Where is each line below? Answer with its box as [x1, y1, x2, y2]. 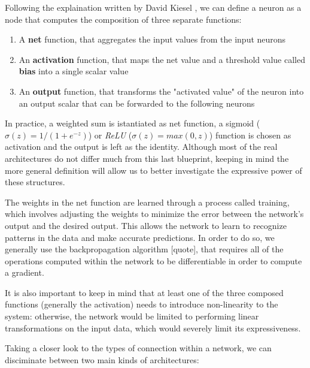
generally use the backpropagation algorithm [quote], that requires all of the [5, 243, 284, 255]
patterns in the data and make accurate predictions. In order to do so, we [5, 231, 275, 243]
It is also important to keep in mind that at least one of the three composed [5, 286, 284, 298]
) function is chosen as [209, 128, 291, 141]
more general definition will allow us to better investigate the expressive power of [5, 164, 302, 176]
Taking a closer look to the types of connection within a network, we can [5, 342, 272, 354]
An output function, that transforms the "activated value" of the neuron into [19, 85, 304, 97]
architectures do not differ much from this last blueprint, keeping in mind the [5, 152, 289, 164]
